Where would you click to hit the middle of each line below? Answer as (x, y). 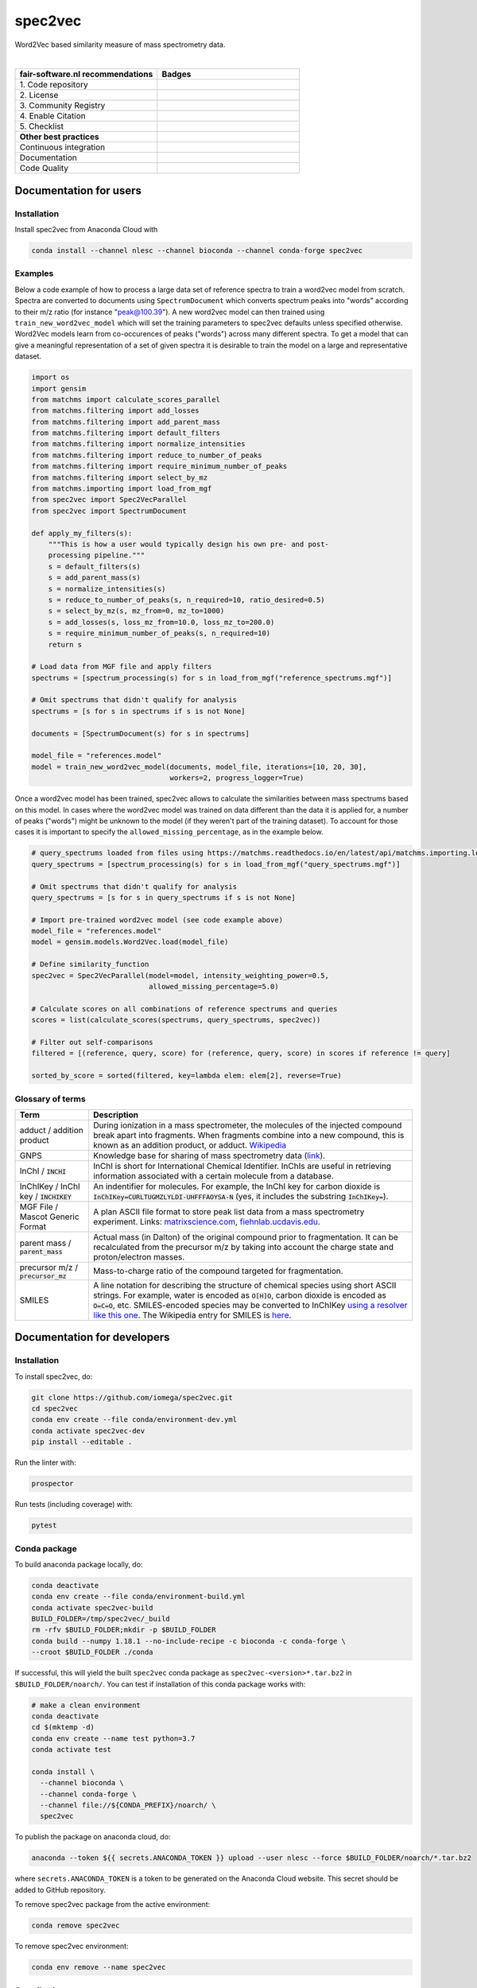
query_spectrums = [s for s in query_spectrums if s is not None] (163, 897)
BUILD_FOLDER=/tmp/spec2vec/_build (101, 1619)
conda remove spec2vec (76, 1926)
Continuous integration (62, 147)
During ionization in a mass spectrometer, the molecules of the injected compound (247, 1125)
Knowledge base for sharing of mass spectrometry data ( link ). (209, 1155)
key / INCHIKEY (45, 1196)
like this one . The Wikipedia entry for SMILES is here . (192, 1314)
